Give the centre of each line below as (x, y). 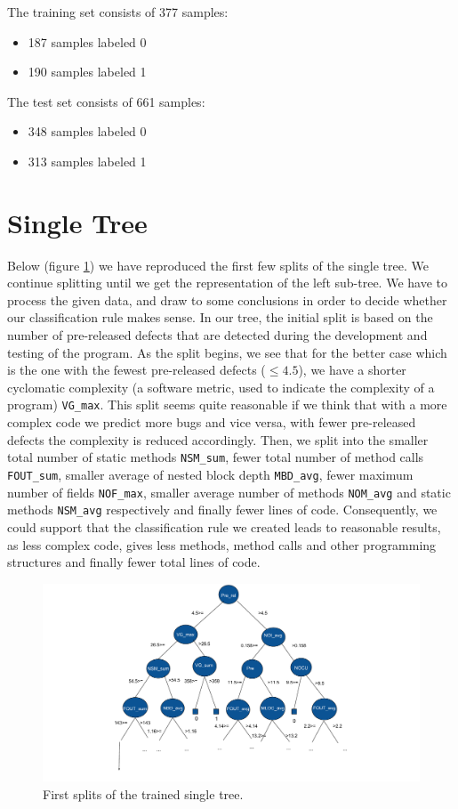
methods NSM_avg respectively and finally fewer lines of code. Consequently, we (222, 510)
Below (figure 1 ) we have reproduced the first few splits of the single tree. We (218, 265)
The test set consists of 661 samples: (106, 101)
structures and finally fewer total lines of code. (134, 562)
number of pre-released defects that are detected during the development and (217, 335)
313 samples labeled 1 (87, 161)
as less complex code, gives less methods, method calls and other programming (222, 544)
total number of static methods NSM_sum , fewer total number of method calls (216, 457)
